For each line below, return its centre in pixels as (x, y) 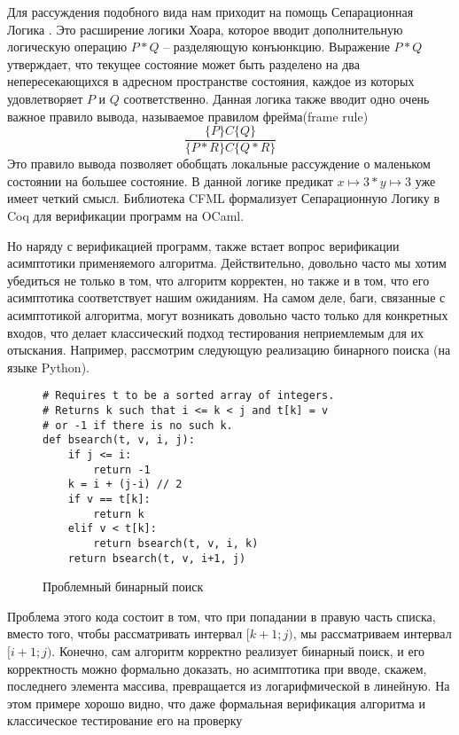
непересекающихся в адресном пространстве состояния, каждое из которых (211, 81)
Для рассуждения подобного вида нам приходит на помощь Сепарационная (210, 12)
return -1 (122, 469)
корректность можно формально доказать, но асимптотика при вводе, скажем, (217, 668)
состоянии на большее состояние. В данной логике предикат (170, 180)
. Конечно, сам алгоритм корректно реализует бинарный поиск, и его (238, 651)
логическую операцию (67, 47)
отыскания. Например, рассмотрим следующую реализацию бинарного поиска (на (229, 350)
